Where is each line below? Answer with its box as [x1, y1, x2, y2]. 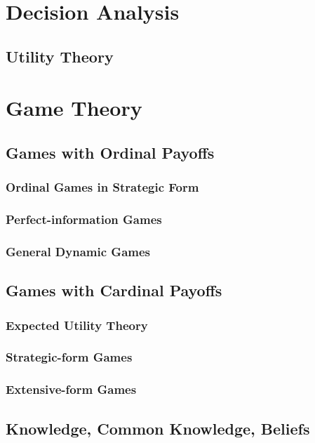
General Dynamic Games [6, 242, 150, 260]
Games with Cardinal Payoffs [6, 279, 222, 301]
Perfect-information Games [6, 211, 162, 228]
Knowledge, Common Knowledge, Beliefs [6, 417, 310, 439]
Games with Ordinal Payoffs [6, 141, 215, 163]
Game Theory [6, 93, 142, 122]
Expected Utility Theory [6, 316, 148, 333]
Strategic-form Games [6, 348, 133, 366]
